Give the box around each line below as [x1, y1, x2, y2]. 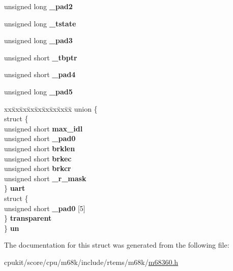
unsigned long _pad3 [4, 35, 73, 46]
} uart [4, 183, 25, 193]
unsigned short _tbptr [4, 52, 77, 62]
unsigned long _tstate [4, 18, 76, 28]
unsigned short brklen [4, 143, 75, 153]
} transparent [4, 213, 52, 223]
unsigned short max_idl [4, 123, 83, 133]
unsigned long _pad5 [4, 86, 73, 96]
